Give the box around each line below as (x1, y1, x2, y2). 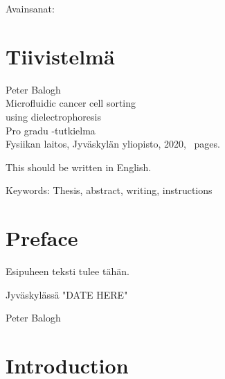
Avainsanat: (6, 1, 55, 15)
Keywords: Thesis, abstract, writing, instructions (6, 183, 213, 197)
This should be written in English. (6, 159, 152, 174)
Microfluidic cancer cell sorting (6, 96, 136, 110)
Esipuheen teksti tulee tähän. (6, 264, 129, 278)
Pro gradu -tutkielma (6, 123, 96, 137)
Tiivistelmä (6, 42, 115, 70)
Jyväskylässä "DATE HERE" (6, 287, 128, 301)
